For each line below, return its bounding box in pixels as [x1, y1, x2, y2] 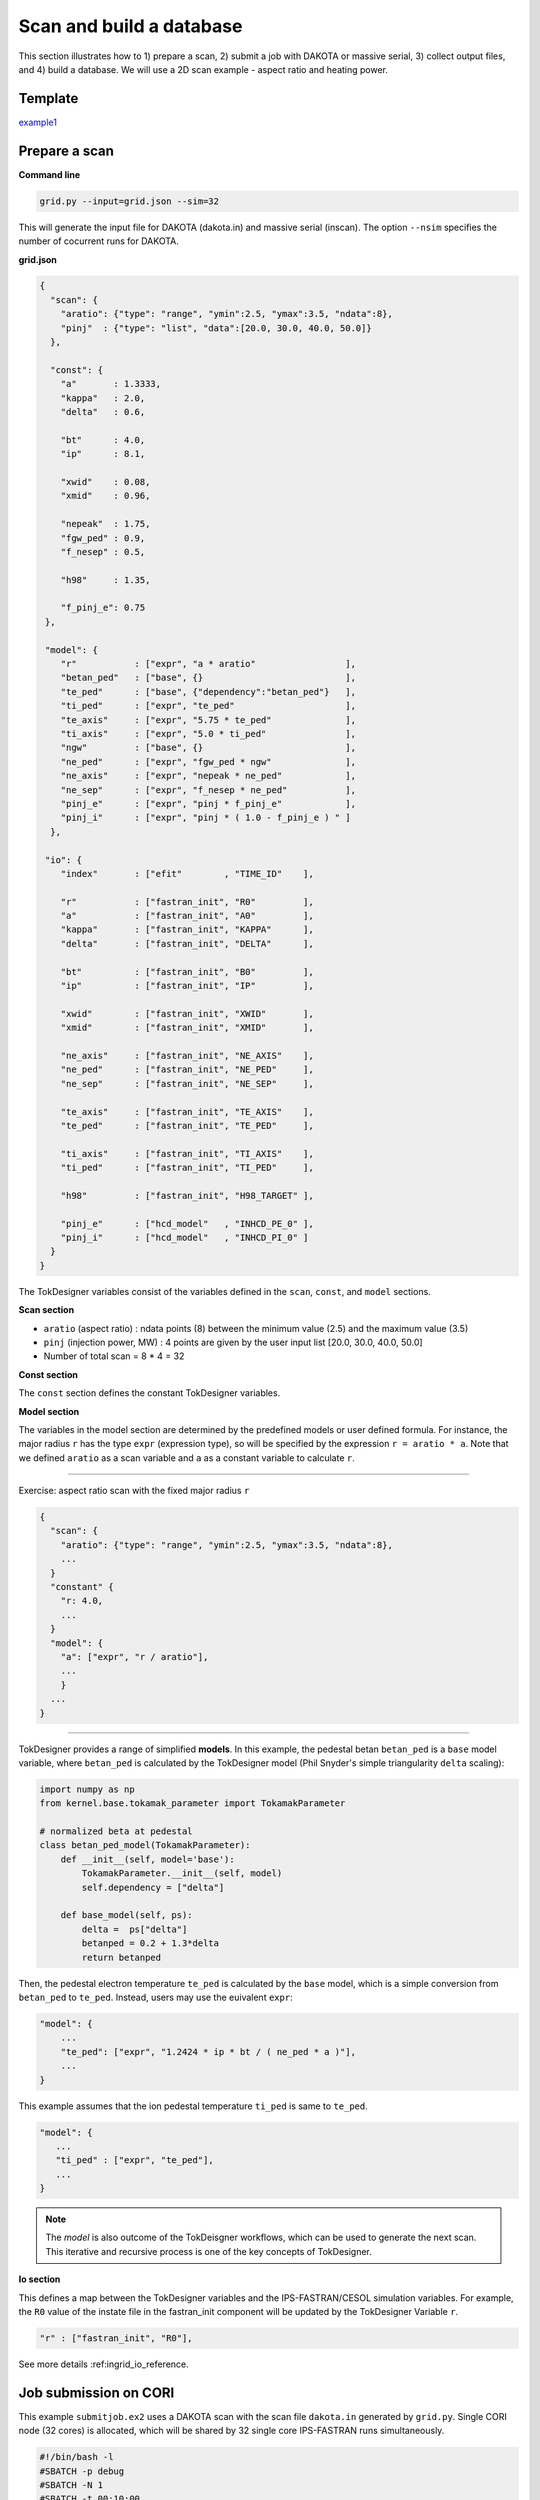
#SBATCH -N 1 [39, 2480, 104, 2491]
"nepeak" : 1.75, [60, 518, 151, 530]
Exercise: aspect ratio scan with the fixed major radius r [18, 1485, 250, 1497]
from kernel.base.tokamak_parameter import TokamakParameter [39, 1798, 346, 1809]
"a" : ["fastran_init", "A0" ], [60, 910, 314, 922]
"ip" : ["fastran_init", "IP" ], [60, 980, 314, 992]
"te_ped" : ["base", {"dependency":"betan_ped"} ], [60, 686, 357, 697]
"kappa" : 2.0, [60, 392, 146, 404]
